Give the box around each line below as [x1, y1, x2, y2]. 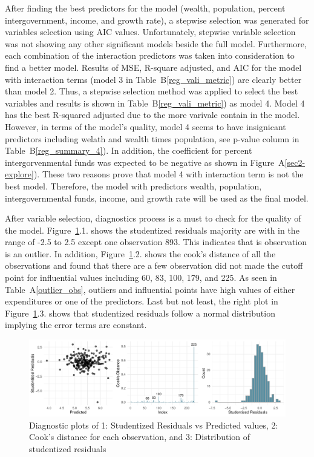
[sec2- [284, 156, 306, 168]
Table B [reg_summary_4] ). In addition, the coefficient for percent [5, 144, 252, 157]
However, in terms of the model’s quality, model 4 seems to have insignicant [5, 120, 286, 133]
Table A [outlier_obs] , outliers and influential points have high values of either [5, 283, 295, 295]
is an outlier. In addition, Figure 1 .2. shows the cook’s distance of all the [5, 247, 276, 260]
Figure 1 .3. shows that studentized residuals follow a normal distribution [5, 306, 275, 319]
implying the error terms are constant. [5, 318, 147, 331]
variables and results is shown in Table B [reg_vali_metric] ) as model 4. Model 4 [5, 96, 305, 109]
